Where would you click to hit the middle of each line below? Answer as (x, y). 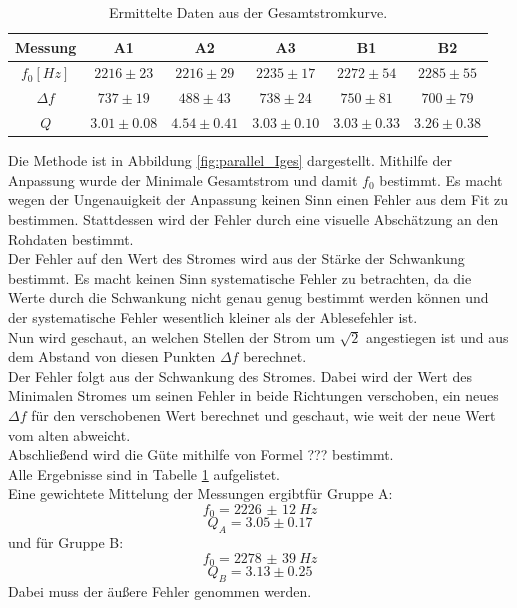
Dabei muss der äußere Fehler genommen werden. (160, 591)
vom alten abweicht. (69, 434)
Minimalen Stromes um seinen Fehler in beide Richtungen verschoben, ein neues (253, 395)
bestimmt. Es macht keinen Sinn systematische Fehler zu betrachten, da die (240, 277)
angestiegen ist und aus (437, 336)
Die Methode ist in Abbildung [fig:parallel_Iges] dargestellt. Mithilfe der (230, 160)
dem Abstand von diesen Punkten (112, 356)
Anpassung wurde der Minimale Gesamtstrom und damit (183, 179)
